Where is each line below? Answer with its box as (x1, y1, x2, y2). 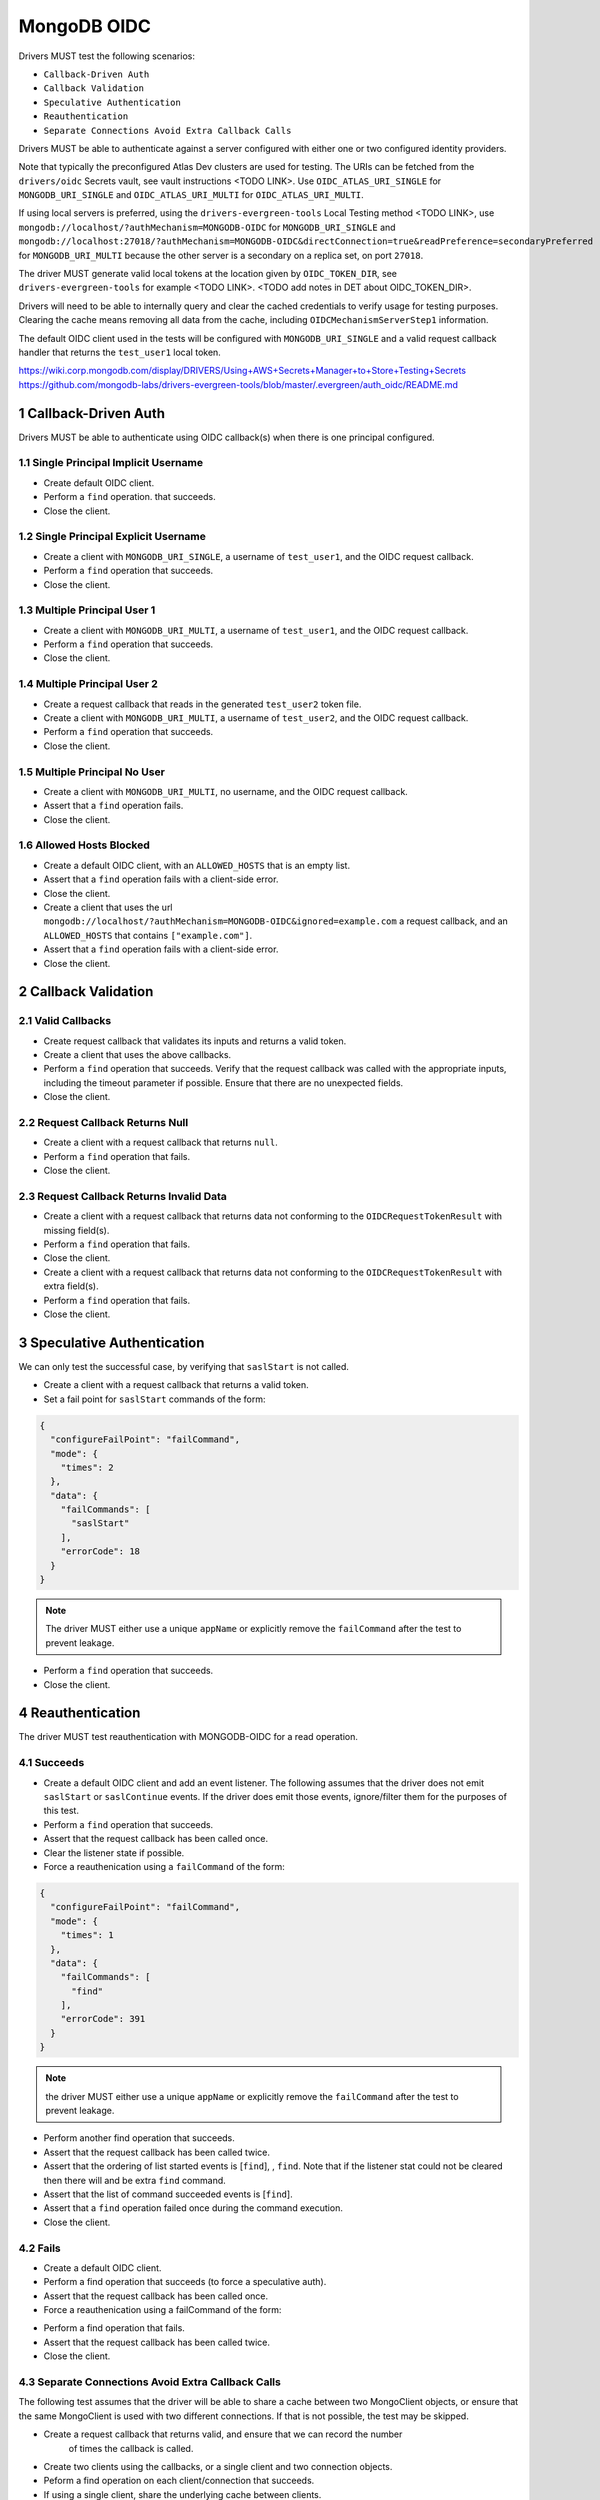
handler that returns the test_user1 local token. (18, 346, 222, 358)
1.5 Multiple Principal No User (18, 765, 165, 779)
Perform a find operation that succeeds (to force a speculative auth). (43, 2276, 327, 2288)
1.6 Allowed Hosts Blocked (18, 838, 150, 852)
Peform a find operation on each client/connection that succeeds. (43, 2475, 315, 2487)
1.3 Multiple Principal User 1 (18, 603, 156, 617)
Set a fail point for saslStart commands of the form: (43, 1393, 266, 1405)
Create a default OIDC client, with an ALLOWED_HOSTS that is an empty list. (43, 859, 350, 871)
